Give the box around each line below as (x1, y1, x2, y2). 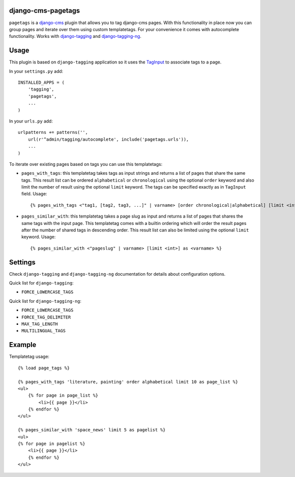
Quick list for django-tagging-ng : (9, 298, 82, 304)
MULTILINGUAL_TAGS (21, 328, 66, 334)
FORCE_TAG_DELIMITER (21, 314, 71, 320)
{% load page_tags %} (18, 365, 70, 371)
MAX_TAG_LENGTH (21, 321, 59, 327)
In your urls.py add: (9, 118, 53, 124)
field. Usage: (21, 191, 48, 197)
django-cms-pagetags (9, 6, 80, 15)
